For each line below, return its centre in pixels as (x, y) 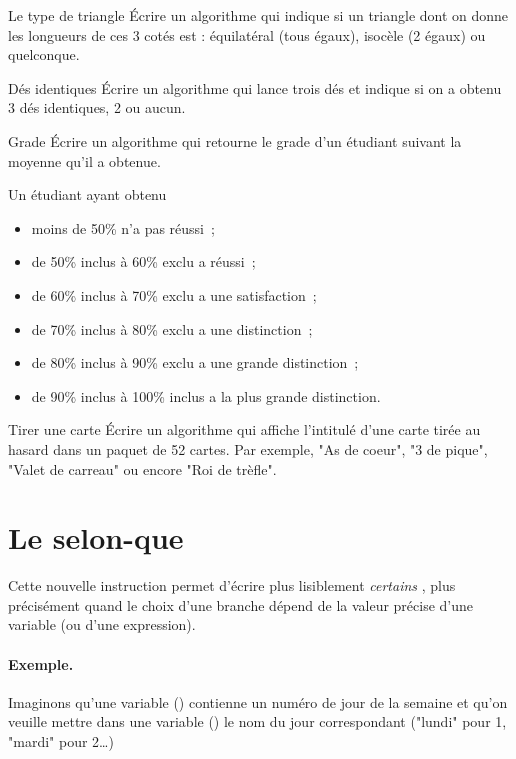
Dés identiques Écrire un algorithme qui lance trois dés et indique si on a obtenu (255, 87)
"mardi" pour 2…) (61, 740)
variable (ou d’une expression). (102, 624)
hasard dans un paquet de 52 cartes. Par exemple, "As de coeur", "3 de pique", (248, 448)
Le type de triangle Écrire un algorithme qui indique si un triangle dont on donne (258, 15)
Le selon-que (96, 537)
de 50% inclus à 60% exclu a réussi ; (143, 261)
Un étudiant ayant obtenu (87, 194)
